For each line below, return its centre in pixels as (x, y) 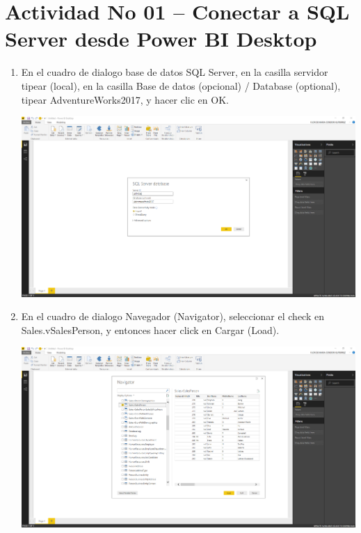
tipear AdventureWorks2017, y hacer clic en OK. (125, 99)
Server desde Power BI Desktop (161, 39)
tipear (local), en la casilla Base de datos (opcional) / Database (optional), (181, 85)
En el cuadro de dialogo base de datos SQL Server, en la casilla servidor (175, 72)
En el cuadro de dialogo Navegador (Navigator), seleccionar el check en (173, 316)
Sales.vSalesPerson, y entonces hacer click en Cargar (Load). (150, 329)
